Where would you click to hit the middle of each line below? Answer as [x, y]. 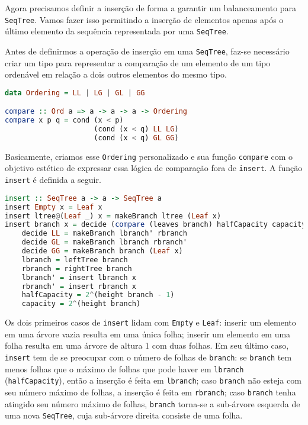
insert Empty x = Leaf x [54, 207]
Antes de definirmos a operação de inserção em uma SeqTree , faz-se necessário [147, 51]
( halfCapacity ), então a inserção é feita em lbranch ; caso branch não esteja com [153, 380]
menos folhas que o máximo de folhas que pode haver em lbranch [124, 368]
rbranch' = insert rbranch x [79, 286]
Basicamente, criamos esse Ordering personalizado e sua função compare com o [149, 156]
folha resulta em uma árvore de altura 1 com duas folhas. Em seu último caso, [147, 345]
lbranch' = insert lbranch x [79, 277]
